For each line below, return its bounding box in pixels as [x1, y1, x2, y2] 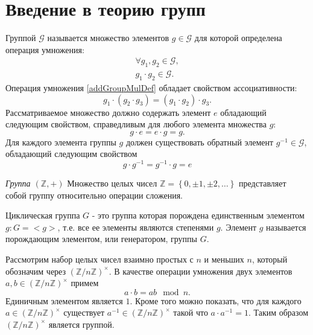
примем [71, 276, 99, 289]
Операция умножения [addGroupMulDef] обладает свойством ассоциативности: [5, 81, 297, 94]
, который [251, 252, 288, 265]
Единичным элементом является [5, 294, 123, 307]
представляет [239, 177, 286, 190]
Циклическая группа [5, 209, 80, 222]
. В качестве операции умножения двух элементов [109, 264, 292, 277]
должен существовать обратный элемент [125, 135, 274, 148]
